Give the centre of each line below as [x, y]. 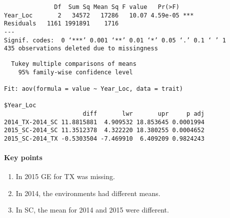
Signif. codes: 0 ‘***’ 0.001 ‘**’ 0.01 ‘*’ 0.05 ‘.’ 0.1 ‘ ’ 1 [115, 40]
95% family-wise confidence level [75, 72]
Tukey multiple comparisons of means [74, 64]
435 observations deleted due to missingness [81, 49]
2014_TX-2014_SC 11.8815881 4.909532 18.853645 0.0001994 [104, 122]
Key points [23, 157]
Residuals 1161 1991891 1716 [61, 24]
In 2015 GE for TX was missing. [65, 176]
